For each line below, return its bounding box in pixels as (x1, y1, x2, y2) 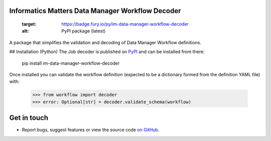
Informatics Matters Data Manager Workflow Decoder (9, 7, 181, 15)
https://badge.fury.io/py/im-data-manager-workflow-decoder (61, 21, 189, 27)
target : (22, 21, 37, 27)
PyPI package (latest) (61, 28, 106, 34)
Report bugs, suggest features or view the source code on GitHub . (22, 127, 160, 133)
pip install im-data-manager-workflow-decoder (22, 60, 120, 66)
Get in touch (9, 113, 49, 122)
